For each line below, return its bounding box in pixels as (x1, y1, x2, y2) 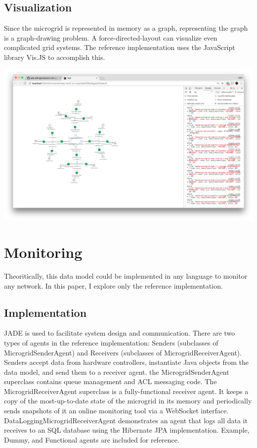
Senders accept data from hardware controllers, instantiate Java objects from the (4, 357, 249, 367)
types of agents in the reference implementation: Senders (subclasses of (4, 337, 218, 348)
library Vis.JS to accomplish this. (4, 51, 105, 62)
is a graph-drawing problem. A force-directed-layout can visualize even (4, 32, 217, 43)
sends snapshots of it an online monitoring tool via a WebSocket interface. (4, 405, 229, 416)
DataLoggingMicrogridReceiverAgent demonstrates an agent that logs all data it (4, 415, 248, 425)
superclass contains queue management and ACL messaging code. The (4, 376, 217, 387)
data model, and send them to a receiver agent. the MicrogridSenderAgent (4, 366, 229, 377)
